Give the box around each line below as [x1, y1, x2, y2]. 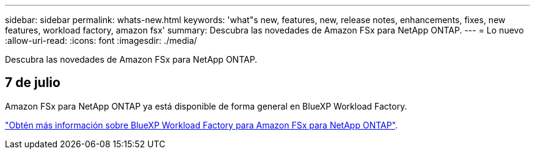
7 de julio [5, 75, 60, 91]
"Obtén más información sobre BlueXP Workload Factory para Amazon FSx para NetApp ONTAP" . [5, 119, 398, 130]
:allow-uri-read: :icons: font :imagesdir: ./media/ [5, 35, 197, 46]
